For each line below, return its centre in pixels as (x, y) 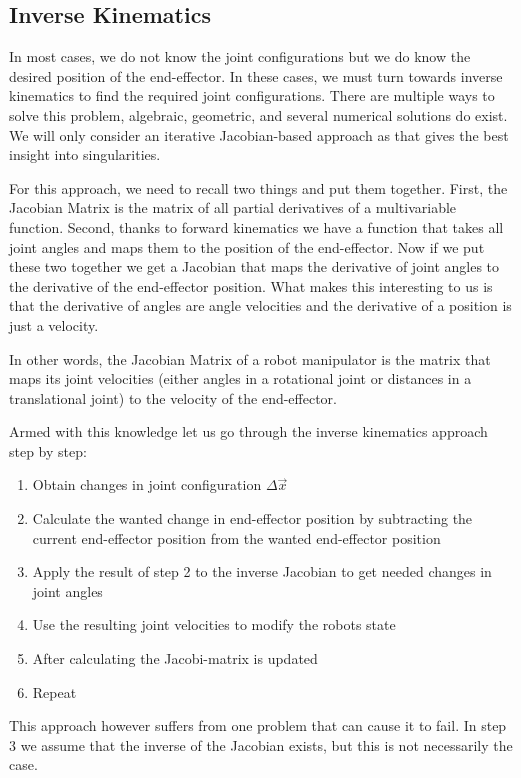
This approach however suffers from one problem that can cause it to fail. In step (258, 725)
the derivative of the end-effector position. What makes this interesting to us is (251, 285)
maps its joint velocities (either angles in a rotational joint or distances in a (240, 378)
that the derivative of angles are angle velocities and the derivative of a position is (260, 305)
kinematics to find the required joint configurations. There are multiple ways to (252, 95)
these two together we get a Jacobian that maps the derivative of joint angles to (254, 266)
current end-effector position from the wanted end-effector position (236, 537)
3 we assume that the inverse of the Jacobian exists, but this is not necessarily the (261, 744)
